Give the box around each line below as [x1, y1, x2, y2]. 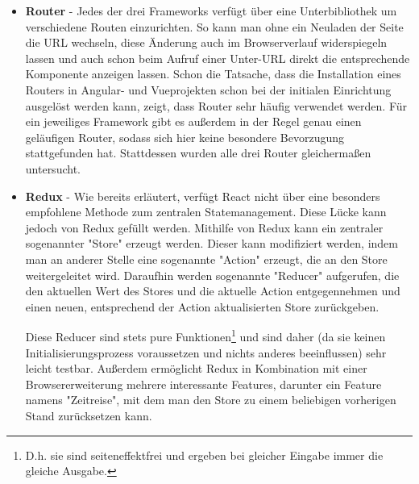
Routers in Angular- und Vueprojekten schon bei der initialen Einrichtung [25, 81, 392, 98]
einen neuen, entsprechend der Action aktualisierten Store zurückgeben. [25, 298, 380, 315]
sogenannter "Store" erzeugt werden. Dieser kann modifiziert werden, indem [25, 235, 398, 252]
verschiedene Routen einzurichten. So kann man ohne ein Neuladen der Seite [25, 18, 404, 35]
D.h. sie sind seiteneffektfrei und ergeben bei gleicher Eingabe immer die [25, 446, 384, 463]
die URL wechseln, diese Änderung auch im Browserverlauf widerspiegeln [25, 34, 388, 51]
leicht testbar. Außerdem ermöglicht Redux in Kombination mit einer [25, 360, 367, 377]
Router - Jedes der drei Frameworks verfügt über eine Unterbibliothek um [25, 2, 397, 19]
